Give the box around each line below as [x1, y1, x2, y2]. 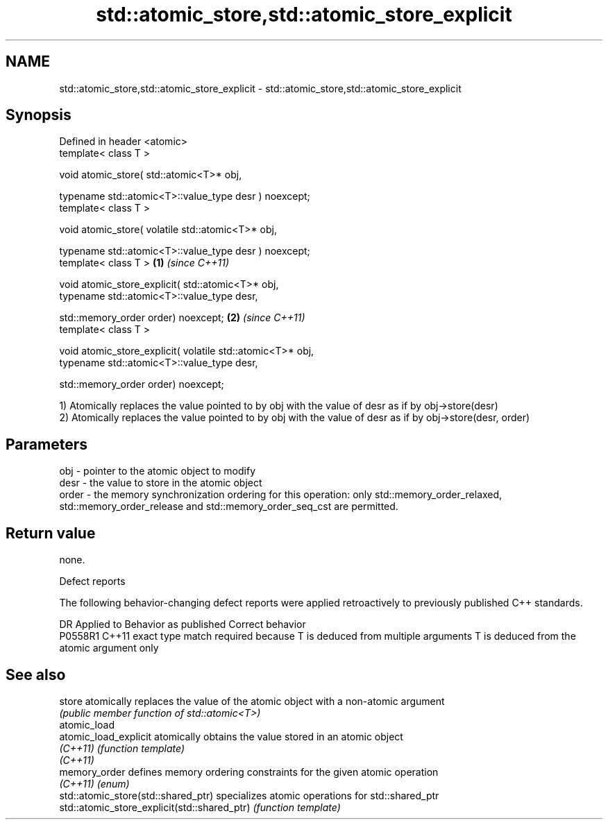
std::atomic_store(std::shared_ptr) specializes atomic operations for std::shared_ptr [59, 789, 439, 801]
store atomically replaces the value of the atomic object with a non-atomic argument [59, 695, 445, 707]
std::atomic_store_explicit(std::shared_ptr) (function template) [59, 801, 341, 813]
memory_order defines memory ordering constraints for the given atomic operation [59, 765, 439, 778]
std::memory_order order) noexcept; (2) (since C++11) [59, 312, 305, 324]
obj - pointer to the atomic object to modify [59, 465, 256, 477]
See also [6, 665, 66, 683]
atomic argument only [59, 642, 159, 654]
